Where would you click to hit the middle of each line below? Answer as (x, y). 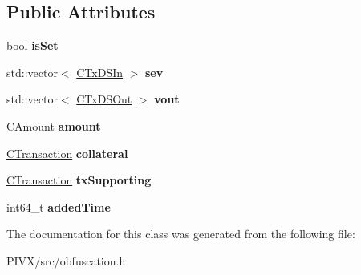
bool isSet (32, 45)
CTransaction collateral (67, 153)
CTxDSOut (104, 99)
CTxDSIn (99, 72)
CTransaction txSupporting (79, 180)
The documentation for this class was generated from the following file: (181, 234)
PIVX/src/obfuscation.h (66, 260)
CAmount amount (54, 125)
